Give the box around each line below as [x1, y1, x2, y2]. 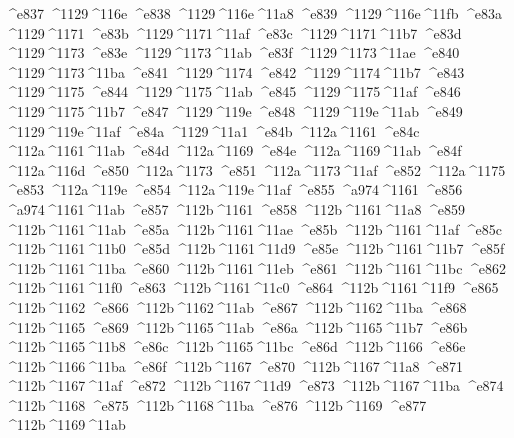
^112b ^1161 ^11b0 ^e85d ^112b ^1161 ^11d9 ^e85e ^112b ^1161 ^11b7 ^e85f [5, 238, 505, 259]
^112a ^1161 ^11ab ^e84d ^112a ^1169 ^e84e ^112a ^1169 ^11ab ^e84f [5, 140, 462, 161]
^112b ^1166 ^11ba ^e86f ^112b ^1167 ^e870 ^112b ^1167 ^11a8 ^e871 [5, 355, 464, 376]
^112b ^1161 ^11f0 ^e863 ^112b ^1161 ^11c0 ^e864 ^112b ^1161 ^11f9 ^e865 [5, 277, 499, 298]
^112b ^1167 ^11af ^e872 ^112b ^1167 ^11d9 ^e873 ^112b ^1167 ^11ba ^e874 [5, 375, 504, 396]
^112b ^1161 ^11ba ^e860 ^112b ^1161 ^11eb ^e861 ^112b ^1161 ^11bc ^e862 [5, 257, 506, 278]
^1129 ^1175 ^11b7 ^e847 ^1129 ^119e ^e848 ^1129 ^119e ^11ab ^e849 [5, 100, 463, 121]
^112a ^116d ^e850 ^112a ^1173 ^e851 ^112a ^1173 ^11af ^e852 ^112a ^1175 [5, 159, 506, 180]
